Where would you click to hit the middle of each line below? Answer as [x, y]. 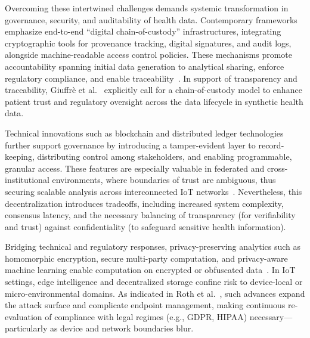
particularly [26, 328]
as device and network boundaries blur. [122, 328]
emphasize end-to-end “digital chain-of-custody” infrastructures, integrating [143, 31]
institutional [27, 180]
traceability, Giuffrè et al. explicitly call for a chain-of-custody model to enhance [154, 90]
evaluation [24, 316]
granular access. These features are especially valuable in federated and [135, 168]
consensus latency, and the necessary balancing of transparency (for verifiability [150, 215]
